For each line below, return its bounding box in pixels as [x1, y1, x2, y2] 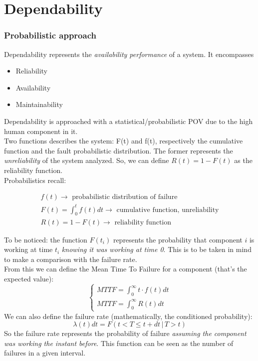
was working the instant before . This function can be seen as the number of [4, 337, 234, 348]
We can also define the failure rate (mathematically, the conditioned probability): [4, 310, 253, 321]
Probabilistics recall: [4, 174, 66, 185]
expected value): [4, 273, 54, 283]
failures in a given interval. [4, 347, 86, 358]
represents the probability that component [113, 234, 243, 244]
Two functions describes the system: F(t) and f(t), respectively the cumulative [4, 135, 243, 146]
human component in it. [4, 125, 78, 136]
